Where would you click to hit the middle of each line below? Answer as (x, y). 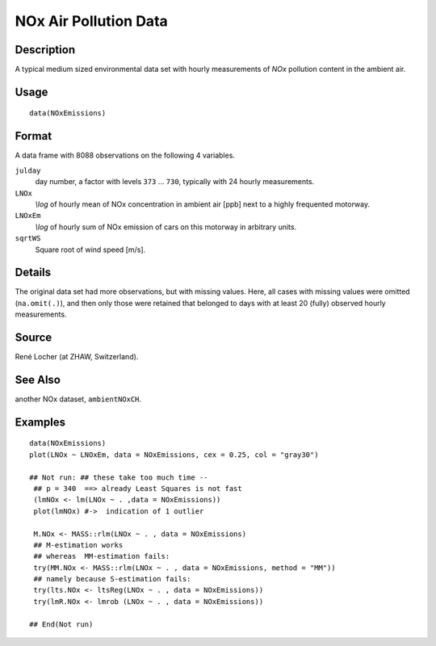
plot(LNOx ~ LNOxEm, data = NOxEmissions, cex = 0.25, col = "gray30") (174, 455)
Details (33, 273)
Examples (40, 422)
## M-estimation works (78, 545)
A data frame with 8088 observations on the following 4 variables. (125, 155)
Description (45, 50)
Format (34, 136)
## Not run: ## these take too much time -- (119, 477)
